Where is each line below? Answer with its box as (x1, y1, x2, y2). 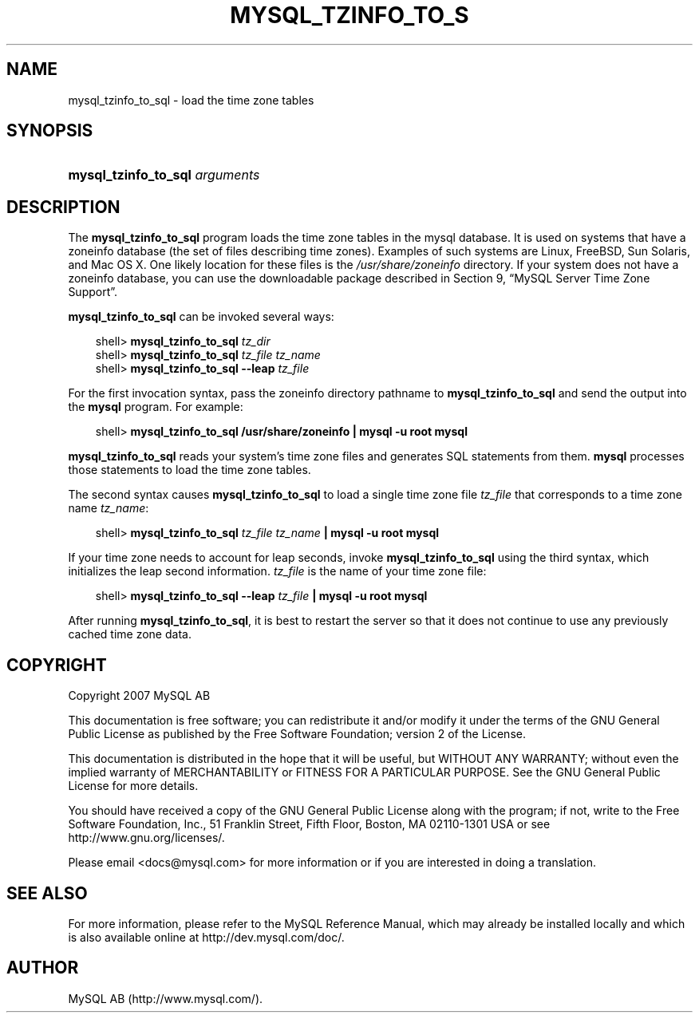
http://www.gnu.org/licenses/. (68, 831, 225, 845)
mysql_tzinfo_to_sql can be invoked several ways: (68, 310, 334, 324)
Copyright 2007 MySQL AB (68, 689, 211, 703)
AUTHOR (6, 958, 79, 978)
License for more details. (68, 779, 199, 793)
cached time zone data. (68, 627, 192, 642)
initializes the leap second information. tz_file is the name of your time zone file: (68, 564, 487, 579)
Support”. (68, 285, 118, 299)
